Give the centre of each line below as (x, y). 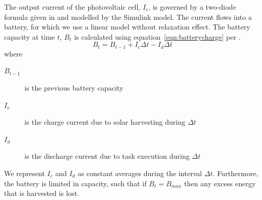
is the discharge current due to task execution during (107, 156)
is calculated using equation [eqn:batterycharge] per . (158, 36)
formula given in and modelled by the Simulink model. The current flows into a (128, 17)
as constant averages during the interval (140, 173)
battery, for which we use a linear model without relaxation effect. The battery (127, 27)
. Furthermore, (235, 173)
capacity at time (30, 36)
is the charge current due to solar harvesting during (105, 122)
